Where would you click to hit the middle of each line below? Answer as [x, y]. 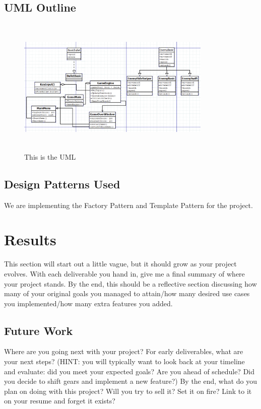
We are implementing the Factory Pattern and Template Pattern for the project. [128, 205]
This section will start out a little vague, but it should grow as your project [120, 264]
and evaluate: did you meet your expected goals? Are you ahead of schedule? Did [129, 371]
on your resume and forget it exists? [60, 401]
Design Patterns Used [62, 184]
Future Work [39, 330]
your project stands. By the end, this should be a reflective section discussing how [130, 283]
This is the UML [50, 156]
